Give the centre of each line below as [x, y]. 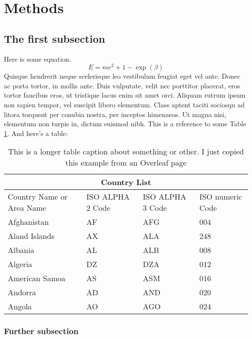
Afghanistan [28, 222]
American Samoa [37, 278]
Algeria [20, 264]
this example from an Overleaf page [126, 163]
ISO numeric [221, 197]
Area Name [27, 208]
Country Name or [38, 197]
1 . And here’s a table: [36, 133]
